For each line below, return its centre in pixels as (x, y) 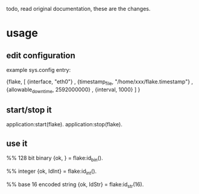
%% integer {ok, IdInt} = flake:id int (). (52, 172)
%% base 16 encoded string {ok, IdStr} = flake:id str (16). (75, 185)
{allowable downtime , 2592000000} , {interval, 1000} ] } (73, 90)
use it (17, 144)
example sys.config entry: (39, 70)
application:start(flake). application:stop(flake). (64, 124)
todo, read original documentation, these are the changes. (78, 9)
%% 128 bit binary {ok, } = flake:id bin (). (55, 159)
